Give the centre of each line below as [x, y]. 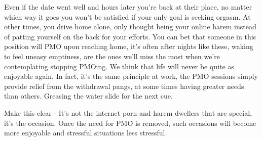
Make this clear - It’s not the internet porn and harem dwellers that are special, [128, 112]
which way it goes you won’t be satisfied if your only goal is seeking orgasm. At [127, 16]
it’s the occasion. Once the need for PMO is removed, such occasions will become [130, 123]
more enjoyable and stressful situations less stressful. [86, 133]
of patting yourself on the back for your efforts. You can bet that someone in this [130, 36]
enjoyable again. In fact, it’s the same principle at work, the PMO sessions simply [131, 76]
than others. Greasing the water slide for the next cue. [88, 96]
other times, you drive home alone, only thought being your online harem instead [130, 27]
